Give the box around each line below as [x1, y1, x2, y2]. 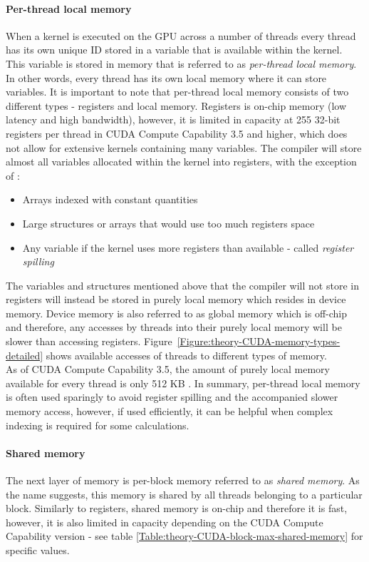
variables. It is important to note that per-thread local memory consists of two [6, 84, 349, 99]
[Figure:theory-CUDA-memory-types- [177, 334, 341, 349]
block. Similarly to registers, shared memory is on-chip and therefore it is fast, [6, 501, 348, 516]
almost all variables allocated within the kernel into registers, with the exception [6, 154, 357, 169]
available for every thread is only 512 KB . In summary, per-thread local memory [6, 375, 360, 390]
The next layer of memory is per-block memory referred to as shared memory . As [6, 473, 360, 488]
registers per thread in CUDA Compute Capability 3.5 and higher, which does [6, 126, 348, 140]
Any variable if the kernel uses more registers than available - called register [22, 240, 354, 255]
